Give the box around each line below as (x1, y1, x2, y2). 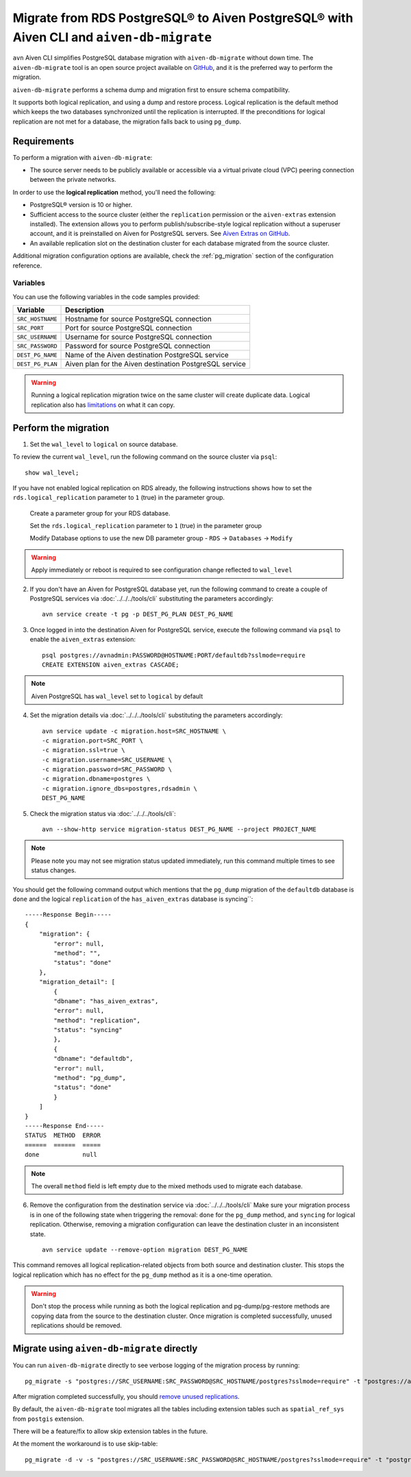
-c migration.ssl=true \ (42, 746, 125, 754)
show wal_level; (25, 468, 79, 477)
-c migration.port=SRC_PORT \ (42, 736, 144, 744)
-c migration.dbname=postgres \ (42, 775, 151, 783)
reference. (12, 261, 42, 269)
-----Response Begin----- (25, 911, 112, 919)
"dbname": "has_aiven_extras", (53, 997, 159, 1005)
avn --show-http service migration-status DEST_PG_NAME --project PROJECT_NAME (42, 826, 316, 833)
